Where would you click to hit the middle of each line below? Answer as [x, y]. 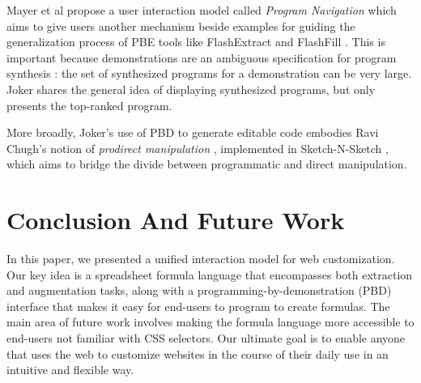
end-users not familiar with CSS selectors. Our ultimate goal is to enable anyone [206, 338]
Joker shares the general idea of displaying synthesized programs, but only [191, 89]
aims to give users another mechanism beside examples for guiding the [181, 26]
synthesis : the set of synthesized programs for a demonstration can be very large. [209, 73]
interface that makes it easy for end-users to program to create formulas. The [198, 306]
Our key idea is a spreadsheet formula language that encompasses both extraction [210, 274]
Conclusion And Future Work [176, 220]
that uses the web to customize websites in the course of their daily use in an [198, 353]
